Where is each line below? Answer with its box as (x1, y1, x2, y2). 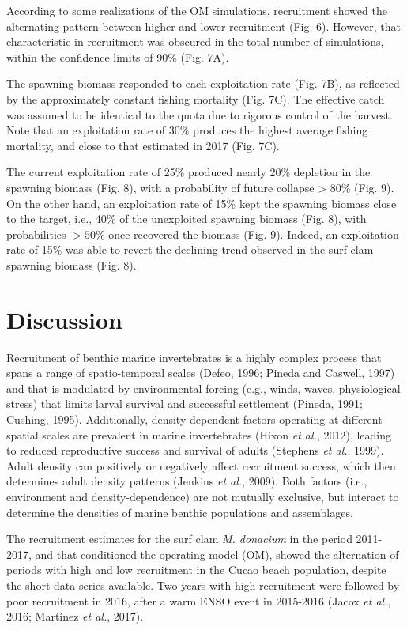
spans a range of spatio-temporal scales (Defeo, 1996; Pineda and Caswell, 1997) (6, 364, 395, 381)
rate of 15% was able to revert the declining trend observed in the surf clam (6, 241, 374, 258)
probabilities (6, 225, 66, 242)
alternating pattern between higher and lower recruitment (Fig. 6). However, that (6, 17, 401, 34)
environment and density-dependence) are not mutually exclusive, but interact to (6, 488, 399, 504)
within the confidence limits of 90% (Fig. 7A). (6, 48, 229, 65)
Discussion (6, 303, 122, 335)
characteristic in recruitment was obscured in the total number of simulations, (6, 33, 384, 50)
